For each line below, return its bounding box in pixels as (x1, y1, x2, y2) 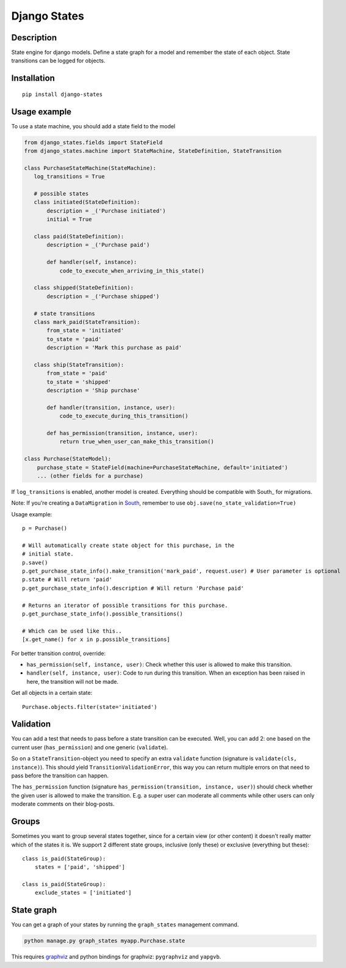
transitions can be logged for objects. (11, 57, 106, 64)
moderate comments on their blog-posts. (11, 801, 115, 808)
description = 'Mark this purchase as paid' (46, 344, 182, 351)
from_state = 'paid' (46, 370, 108, 377)
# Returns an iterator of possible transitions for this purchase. (22, 602, 228, 609)
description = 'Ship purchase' (46, 387, 140, 394)
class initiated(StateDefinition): (34, 199, 140, 206)
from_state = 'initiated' (46, 327, 124, 334)
